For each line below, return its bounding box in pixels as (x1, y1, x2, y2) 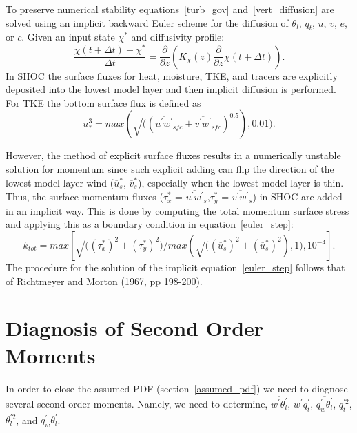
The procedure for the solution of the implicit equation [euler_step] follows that (6, 260, 345, 275)
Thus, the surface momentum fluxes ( (6, 189, 163, 204)
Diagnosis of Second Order (6, 314, 264, 342)
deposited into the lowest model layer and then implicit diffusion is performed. (6, 82, 336, 96)
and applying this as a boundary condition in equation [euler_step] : (6, 217, 294, 231)
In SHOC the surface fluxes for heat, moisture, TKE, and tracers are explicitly (6, 68, 338, 83)
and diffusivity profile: (131, 30, 225, 44)
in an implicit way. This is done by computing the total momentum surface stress (6, 203, 349, 218)
